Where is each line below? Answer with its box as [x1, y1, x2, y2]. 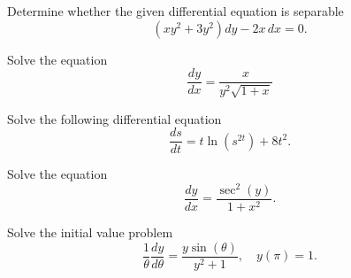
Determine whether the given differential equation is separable [7, 2, 344, 19]
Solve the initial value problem [7, 223, 173, 242]
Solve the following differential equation [7, 109, 222, 127]
